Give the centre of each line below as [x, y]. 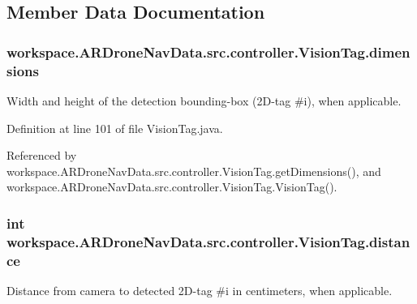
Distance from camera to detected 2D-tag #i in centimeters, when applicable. [200, 290]
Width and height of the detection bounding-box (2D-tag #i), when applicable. [204, 100]
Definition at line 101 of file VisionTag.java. [115, 128]
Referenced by [42, 155]
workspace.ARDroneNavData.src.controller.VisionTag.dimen [208, 51]
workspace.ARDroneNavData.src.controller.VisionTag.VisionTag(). [172, 187]
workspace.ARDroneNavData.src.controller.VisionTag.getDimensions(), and [194, 171]
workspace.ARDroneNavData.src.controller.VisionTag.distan [208, 241]
